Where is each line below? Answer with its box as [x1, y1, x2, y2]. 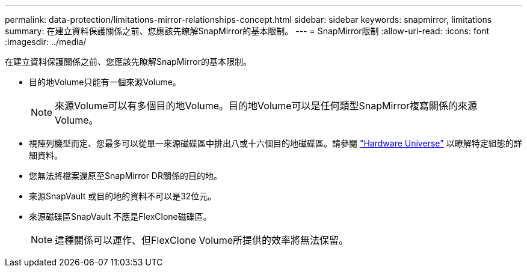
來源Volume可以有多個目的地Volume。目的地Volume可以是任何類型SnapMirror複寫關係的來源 [55, 100, 478, 112]
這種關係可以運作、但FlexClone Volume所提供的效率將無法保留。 [55, 234, 349, 246]
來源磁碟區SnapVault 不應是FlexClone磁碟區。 [29, 211, 212, 222]
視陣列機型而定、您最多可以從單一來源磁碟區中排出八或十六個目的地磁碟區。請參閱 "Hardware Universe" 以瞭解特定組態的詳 [29, 138, 522, 148]
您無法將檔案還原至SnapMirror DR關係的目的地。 [29, 171, 222, 181]
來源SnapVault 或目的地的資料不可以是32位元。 [29, 191, 217, 201]
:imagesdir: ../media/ [5, 37, 87, 47]
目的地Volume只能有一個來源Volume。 [29, 77, 181, 87]
